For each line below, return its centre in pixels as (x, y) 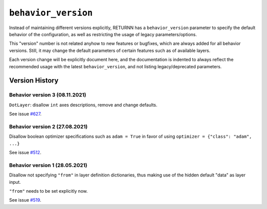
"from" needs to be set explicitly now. (48, 191)
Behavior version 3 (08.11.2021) (48, 95)
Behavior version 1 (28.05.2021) (48, 165)
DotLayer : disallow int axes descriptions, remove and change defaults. (83, 105)
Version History (34, 81)
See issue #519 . (25, 200)
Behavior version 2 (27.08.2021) (48, 126)
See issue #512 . (25, 152)
